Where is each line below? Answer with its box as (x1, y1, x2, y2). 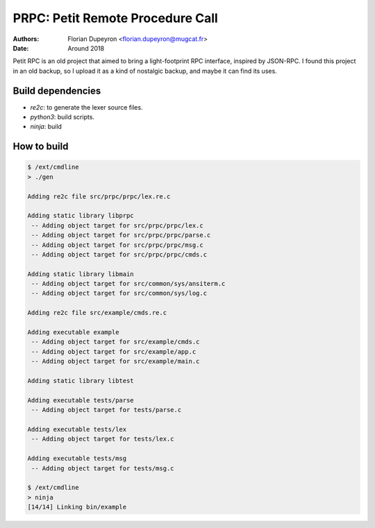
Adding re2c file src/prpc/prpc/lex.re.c (27, 192, 171, 201)
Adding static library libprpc (27, 212, 135, 220)
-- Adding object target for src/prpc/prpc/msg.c (31, 241, 204, 249)
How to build (12, 141, 69, 153)
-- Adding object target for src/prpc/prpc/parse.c (31, 231, 211, 239)
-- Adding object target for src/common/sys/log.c (31, 289, 208, 298)
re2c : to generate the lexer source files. (30, 103, 143, 111)
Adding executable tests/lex (27, 425, 127, 433)
